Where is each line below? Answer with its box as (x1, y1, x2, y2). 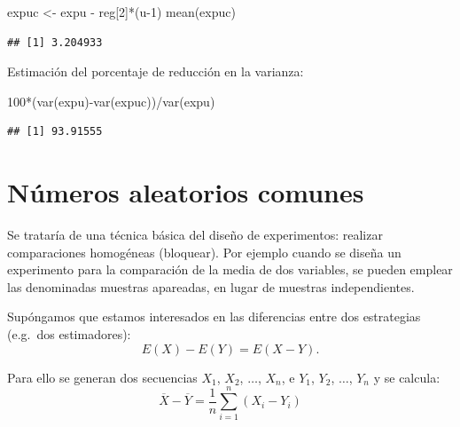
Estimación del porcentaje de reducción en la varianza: (7, 62, 304, 81)
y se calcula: (373, 368, 441, 386)
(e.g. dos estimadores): (7, 325, 131, 344)
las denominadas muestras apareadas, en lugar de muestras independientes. (7, 277, 415, 296)
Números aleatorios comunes (7, 174, 364, 210)
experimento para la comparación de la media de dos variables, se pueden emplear (7, 260, 453, 279)
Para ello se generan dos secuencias (7, 368, 198, 386)
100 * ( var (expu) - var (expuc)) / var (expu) (7, 91, 215, 110)
